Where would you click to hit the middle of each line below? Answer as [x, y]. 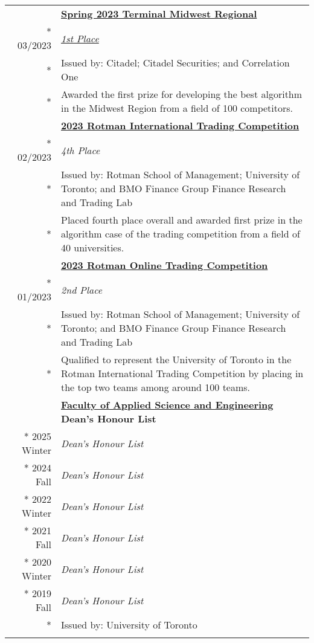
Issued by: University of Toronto [129, 625]
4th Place [80, 150]
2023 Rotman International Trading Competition [180, 125]
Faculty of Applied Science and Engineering [167, 405]
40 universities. [92, 247]
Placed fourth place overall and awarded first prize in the [181, 220]
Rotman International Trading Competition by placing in [182, 373]
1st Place [80, 38]
